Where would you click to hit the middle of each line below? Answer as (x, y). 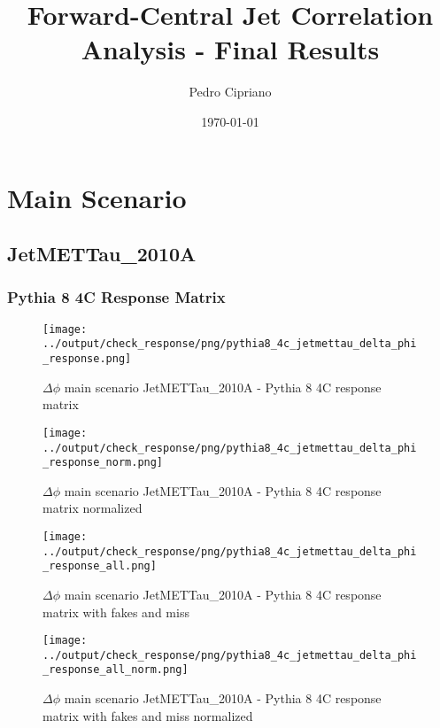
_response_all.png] (100, 566)
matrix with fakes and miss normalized (148, 715)
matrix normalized (93, 508)
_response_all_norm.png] (116, 670)
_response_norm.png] (103, 463)
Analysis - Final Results (230, 49)
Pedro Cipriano (230, 92)
